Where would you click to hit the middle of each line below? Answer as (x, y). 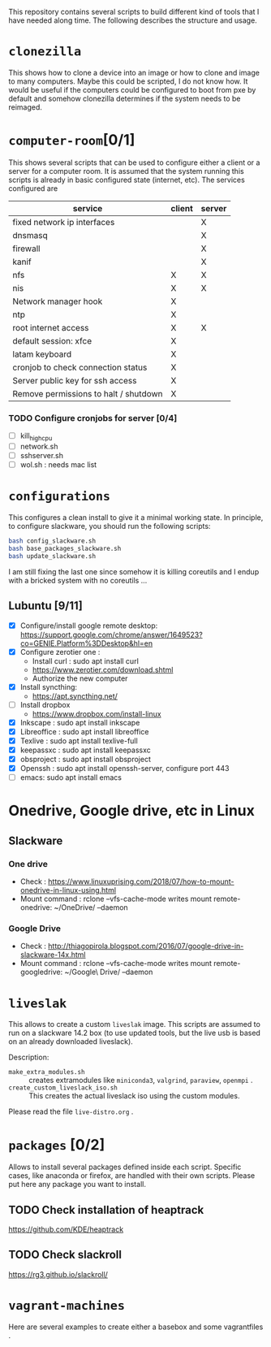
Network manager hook (58, 301)
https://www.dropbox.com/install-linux (97, 713)
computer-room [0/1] (72, 140)
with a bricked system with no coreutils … (78, 580)
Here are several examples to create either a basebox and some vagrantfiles (136, 1327)
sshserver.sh (41, 456)
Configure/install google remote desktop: (89, 626)
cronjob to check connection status (80, 367)
